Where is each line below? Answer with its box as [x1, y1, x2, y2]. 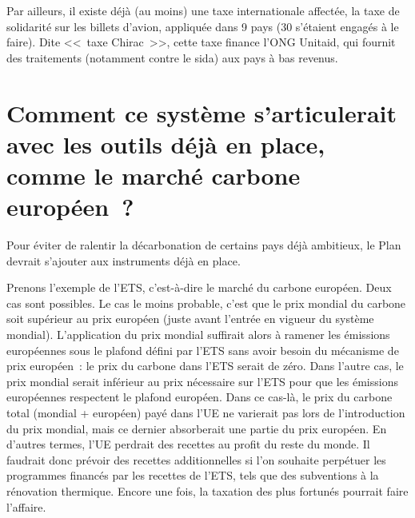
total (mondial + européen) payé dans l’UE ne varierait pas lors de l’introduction [6, 404, 405, 420]
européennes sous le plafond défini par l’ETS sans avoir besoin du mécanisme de [6, 341, 399, 358]
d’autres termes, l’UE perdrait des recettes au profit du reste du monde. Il [6, 436, 370, 452]
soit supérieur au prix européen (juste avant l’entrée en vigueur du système [6, 310, 374, 327]
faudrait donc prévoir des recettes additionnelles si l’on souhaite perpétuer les [6, 451, 386, 468]
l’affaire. [6, 498, 46, 515]
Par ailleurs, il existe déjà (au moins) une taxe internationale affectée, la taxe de [6, 2, 400, 18]
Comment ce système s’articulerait [6, 96, 397, 129]
